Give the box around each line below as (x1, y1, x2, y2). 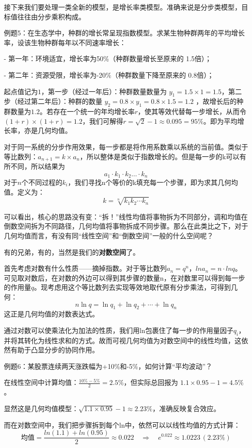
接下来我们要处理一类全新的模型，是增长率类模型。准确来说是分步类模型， (4, 2, 241, 12)
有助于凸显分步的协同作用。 (10, 345, 99, 355)
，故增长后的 (196, 96, 237, 106)
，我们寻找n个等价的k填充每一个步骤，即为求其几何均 (67, 177, 238, 187)
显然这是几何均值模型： (4, 403, 79, 413)
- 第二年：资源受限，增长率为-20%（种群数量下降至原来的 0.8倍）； (4, 69, 214, 80)
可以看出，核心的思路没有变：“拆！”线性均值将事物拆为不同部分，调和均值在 (4, 211, 248, 221)
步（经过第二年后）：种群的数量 (4, 96, 102, 106)
